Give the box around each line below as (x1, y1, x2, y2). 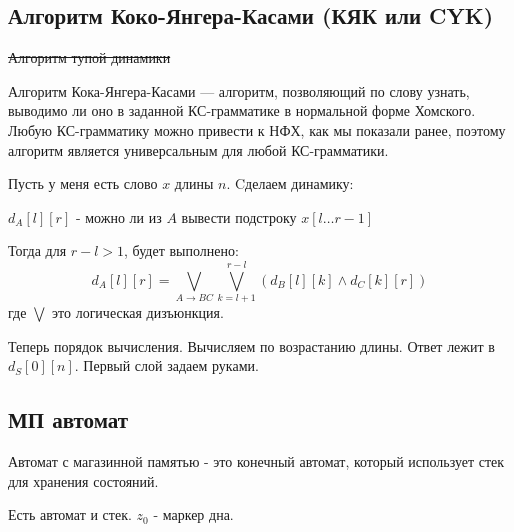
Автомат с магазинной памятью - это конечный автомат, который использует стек (8, 451, 505, 472)
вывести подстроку (181, 206, 297, 227)
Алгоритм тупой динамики (8, 47, 171, 68)
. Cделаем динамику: (226, 173, 354, 194)
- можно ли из (75, 206, 162, 227)
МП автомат (8, 404, 129, 435)
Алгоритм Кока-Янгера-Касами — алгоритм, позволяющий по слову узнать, (8, 80, 470, 101)
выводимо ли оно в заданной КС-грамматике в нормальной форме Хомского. (8, 100, 476, 121)
